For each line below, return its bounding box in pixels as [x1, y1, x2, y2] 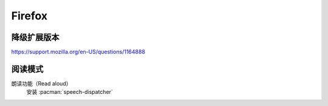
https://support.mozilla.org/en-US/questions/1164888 [11, 48, 146, 56]
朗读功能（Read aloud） [11, 79, 72, 87]
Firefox [11, 9, 48, 22]
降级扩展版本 [11, 32, 60, 42]
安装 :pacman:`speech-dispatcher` [26, 88, 114, 96]
